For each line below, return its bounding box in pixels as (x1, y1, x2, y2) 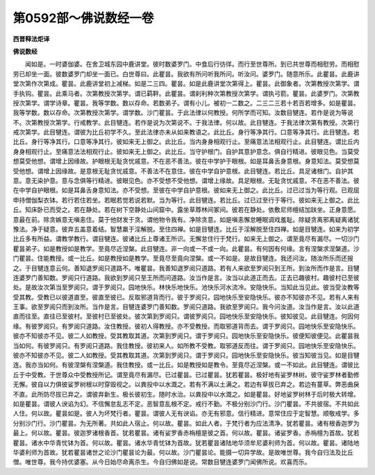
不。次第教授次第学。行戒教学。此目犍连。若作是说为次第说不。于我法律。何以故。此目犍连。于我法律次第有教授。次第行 (12, 118, 360, 126)
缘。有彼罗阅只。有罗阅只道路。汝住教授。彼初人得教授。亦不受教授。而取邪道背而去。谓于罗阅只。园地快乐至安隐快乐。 (12, 322, 360, 330)
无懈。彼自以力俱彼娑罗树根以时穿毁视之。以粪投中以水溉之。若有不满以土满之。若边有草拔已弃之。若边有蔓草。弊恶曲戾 (12, 380, 360, 388)
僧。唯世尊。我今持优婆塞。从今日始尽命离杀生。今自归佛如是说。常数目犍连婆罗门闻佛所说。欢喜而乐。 (12, 458, 311, 466)
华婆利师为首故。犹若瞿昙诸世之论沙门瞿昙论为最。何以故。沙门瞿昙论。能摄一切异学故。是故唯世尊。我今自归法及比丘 (12, 448, 353, 456)
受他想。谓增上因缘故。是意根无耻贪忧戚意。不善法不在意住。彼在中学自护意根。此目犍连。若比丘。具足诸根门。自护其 (12, 166, 353, 175)
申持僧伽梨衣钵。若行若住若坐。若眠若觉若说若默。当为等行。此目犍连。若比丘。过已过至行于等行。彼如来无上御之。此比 (12, 196, 360, 204)
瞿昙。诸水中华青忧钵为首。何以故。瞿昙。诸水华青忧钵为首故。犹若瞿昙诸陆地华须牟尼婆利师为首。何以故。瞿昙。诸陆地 (12, 438, 360, 447)
